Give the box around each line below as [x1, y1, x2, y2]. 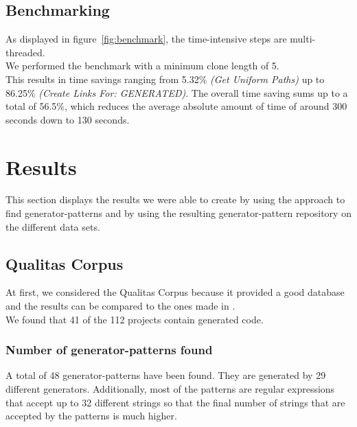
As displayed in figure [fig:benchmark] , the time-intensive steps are [5, 32, 287, 46]
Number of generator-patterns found [5, 341, 213, 358]
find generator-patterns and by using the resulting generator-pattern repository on [5, 206, 352, 220]
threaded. [5, 45, 45, 59]
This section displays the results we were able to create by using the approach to [5, 192, 345, 207]
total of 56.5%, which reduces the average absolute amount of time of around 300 [5, 99, 347, 113]
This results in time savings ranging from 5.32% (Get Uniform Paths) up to [5, 71, 325, 86]
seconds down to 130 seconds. [5, 112, 130, 126]
